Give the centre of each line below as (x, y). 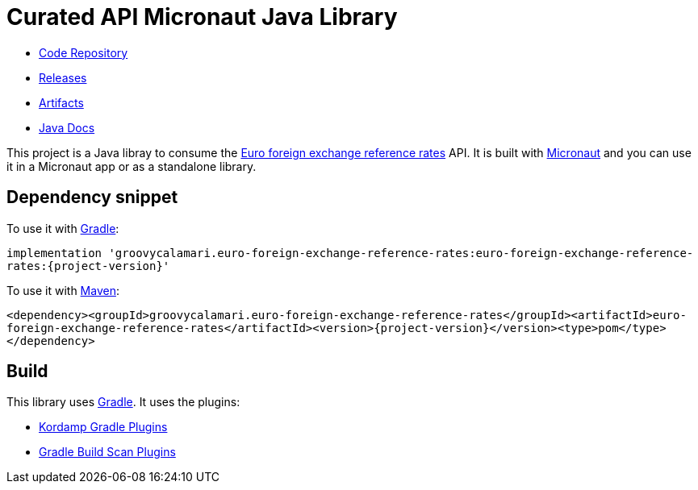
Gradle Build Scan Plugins (107, 452)
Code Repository (84, 52)
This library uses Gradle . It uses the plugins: (123, 402)
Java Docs (67, 127)
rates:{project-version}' (88, 266)
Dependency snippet (92, 197)
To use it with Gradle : (63, 228)
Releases (63, 77)
